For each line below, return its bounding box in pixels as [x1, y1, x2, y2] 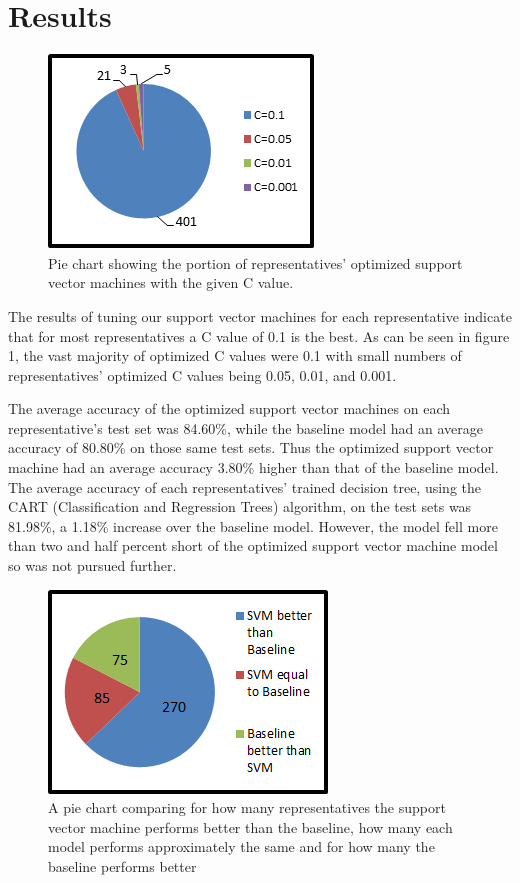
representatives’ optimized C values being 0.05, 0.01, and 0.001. [8, 364, 397, 385]
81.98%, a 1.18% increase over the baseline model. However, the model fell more [8, 515, 498, 536]
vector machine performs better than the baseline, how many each [48, 816, 453, 837]
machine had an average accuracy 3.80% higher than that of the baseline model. [8, 457, 499, 478]
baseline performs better [48, 856, 197, 876]
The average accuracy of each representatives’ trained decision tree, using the [8, 476, 481, 497]
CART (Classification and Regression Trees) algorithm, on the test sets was [8, 496, 472, 517]
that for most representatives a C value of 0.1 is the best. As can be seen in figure [8, 325, 510, 346]
